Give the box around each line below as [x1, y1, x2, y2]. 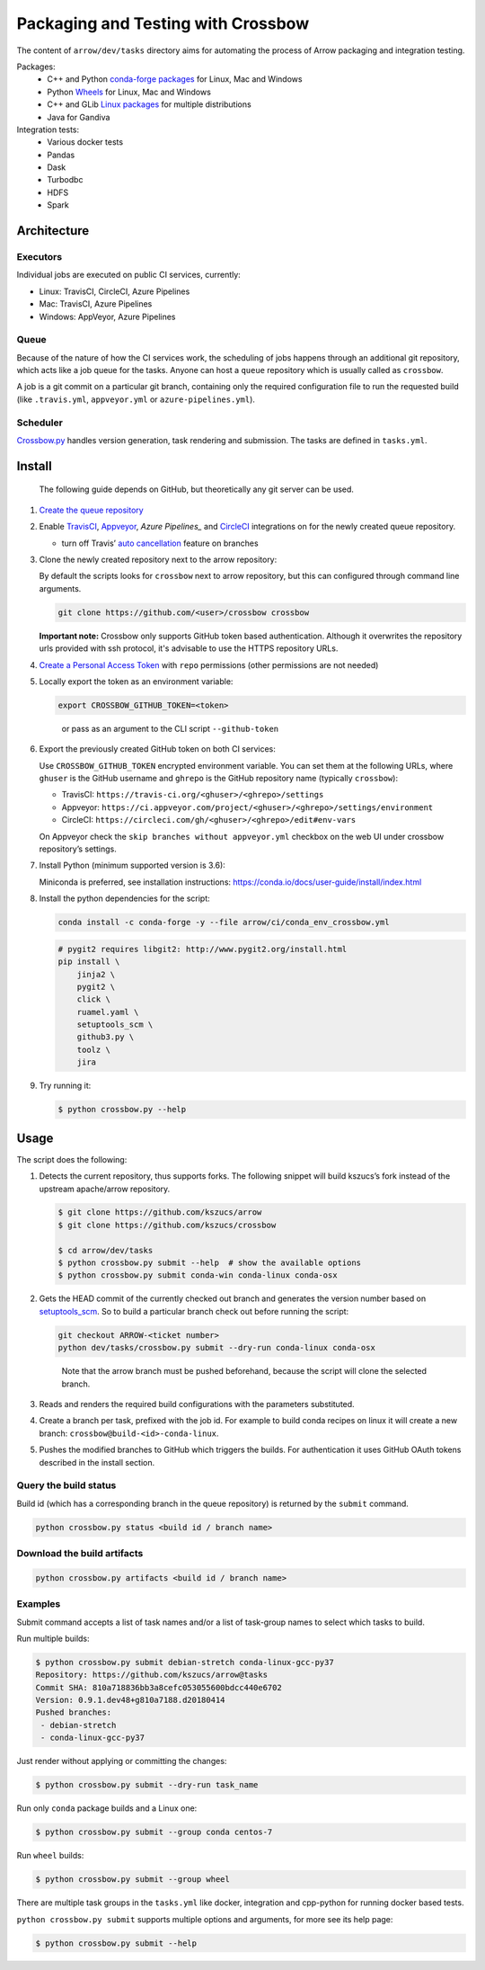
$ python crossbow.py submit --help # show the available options [57, 1258, 362, 1268]
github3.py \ [76, 1032, 135, 1042]
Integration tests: [16, 124, 80, 135]
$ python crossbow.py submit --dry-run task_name [35, 1780, 259, 1790]
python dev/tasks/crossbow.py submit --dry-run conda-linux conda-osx [57, 1342, 376, 1353]
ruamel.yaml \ [76, 1007, 139, 1017]
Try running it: [39, 1080, 92, 1092]
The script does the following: [16, 1154, 128, 1164]
